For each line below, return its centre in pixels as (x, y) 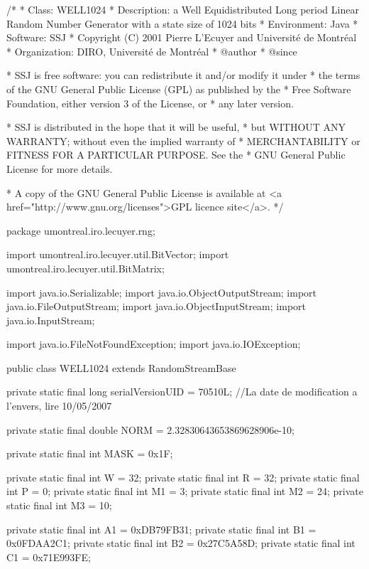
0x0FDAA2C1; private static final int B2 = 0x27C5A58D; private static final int (181, 543)
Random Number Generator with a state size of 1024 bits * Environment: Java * (182, 23)
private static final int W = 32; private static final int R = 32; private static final (183, 477)
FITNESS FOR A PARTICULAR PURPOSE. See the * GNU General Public (176, 155)
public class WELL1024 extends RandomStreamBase (121, 367)
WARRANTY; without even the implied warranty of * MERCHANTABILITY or (183, 140)
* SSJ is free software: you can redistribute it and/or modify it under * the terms (183, 75)
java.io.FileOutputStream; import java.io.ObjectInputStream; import (156, 306)
